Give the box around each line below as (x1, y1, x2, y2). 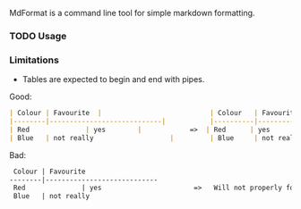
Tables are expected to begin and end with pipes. (21, 74, 205, 85)
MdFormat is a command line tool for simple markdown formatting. (9, 8, 255, 18)
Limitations (9, 54, 60, 66)
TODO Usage (9, 29, 67, 42)
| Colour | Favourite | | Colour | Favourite (9, 109, 298, 118)
